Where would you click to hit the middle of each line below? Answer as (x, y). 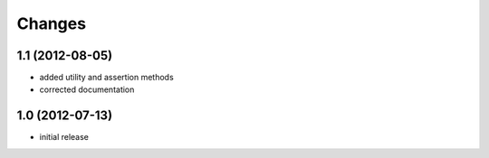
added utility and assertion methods (106, 78)
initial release (64, 137)
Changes (51, 23)
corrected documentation (87, 89)
